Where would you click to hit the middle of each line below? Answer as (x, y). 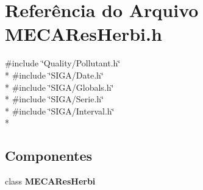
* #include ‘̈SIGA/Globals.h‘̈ (59, 87)
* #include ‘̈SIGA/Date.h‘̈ (54, 75)
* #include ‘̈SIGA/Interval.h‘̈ (60, 111)
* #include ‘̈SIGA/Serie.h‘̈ (54, 99)
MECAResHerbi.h (84, 34)
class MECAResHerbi (50, 181)
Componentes (49, 156)
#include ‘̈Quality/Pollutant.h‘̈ (63, 63)
